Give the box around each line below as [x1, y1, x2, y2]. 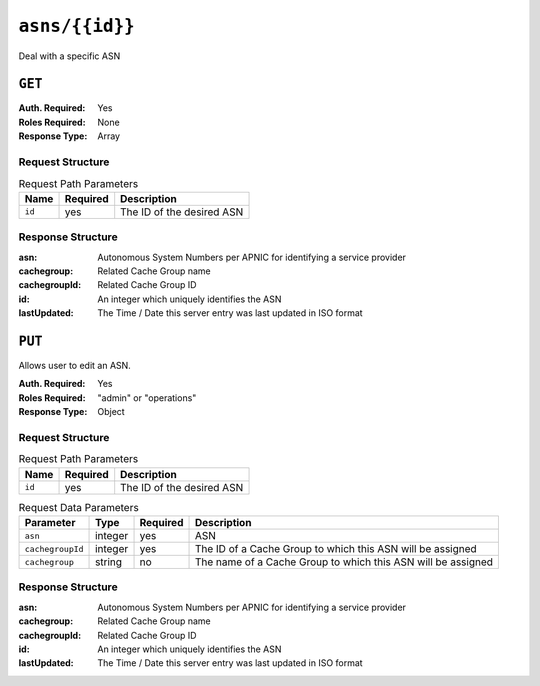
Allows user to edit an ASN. [18, 359, 132, 371]
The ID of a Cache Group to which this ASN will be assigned [194, 542, 477, 556]
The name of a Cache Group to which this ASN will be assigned [194, 555, 494, 569]
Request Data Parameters [18, 500, 139, 514]
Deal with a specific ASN [18, 50, 121, 62]
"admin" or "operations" [97, 391, 197, 404]
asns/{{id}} [18, 15, 135, 37]
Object [97, 406, 125, 418]
